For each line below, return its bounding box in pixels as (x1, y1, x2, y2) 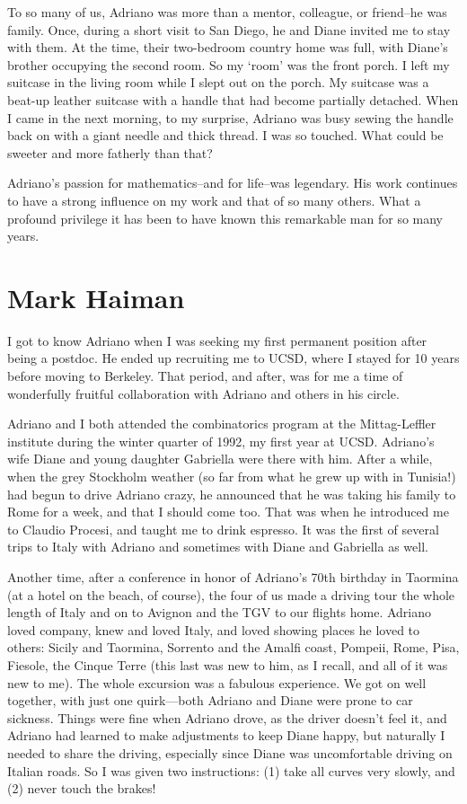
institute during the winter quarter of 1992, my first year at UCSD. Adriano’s (7, 431, 435, 450)
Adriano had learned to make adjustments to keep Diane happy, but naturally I (7, 726, 445, 745)
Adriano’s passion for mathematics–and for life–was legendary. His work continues (7, 173, 458, 192)
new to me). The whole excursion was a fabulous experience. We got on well (7, 673, 427, 692)
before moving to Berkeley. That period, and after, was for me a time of (7, 367, 403, 385)
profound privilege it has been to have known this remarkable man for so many (7, 208, 444, 227)
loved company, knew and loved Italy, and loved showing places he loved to (7, 620, 420, 639)
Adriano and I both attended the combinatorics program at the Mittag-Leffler (7, 414, 436, 433)
